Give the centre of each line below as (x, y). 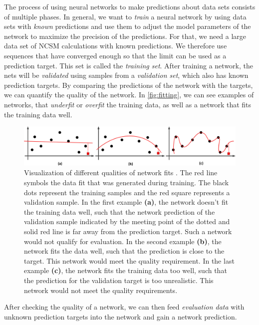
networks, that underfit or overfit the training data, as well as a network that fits (128, 104)
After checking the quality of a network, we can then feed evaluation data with (124, 307)
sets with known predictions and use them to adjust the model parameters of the (128, 26)
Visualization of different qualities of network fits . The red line (121, 172)
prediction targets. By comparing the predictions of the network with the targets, (129, 85)
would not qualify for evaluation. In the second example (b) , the (123, 241)
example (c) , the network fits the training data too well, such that (126, 270)
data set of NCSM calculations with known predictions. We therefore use (116, 46)
